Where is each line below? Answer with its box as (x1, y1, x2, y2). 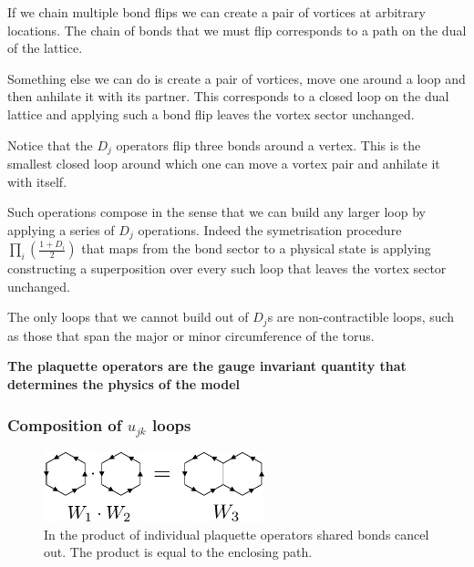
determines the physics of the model (7, 375, 241, 394)
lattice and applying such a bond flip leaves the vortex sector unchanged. (7, 104, 415, 123)
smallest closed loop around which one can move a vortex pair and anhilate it (7, 154, 440, 173)
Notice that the (7, 135, 93, 154)
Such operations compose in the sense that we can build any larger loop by (7, 202, 426, 222)
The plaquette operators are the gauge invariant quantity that (7, 356, 407, 376)
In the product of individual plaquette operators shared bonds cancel (44, 524, 429, 543)
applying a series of (7, 220, 115, 239)
